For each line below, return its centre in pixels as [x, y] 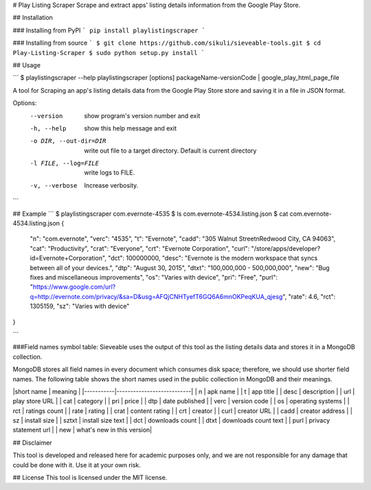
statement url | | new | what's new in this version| [82, 430]
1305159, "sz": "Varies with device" [80, 307]
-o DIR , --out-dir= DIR [68, 141]
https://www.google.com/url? [74, 287]
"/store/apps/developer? [286, 248]
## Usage [27, 65]
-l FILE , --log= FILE [65, 164]
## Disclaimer [32, 443]
